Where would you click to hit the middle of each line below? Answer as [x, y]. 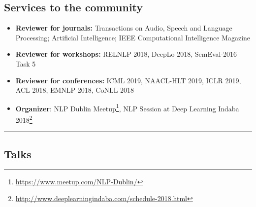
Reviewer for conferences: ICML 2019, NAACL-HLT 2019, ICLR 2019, [128, 80]
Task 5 [26, 63]
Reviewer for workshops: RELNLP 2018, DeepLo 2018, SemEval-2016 [126, 54]
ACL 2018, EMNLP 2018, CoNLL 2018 [75, 90]
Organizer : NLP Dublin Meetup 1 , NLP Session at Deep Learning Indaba [127, 107]
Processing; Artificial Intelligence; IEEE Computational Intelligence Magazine [133, 37]
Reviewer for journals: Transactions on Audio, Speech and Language [124, 28]
